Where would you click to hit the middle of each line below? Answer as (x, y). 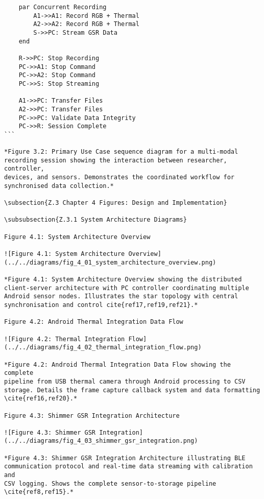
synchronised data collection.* (59, 186)
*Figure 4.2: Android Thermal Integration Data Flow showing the (117, 364)
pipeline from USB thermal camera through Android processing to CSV (125, 381)
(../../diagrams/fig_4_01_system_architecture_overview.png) (110, 262)
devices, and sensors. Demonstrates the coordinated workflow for (119, 177)
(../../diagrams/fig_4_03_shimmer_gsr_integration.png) (101, 441)
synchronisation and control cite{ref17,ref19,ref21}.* (101, 305)
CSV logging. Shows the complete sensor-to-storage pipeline (110, 483)
